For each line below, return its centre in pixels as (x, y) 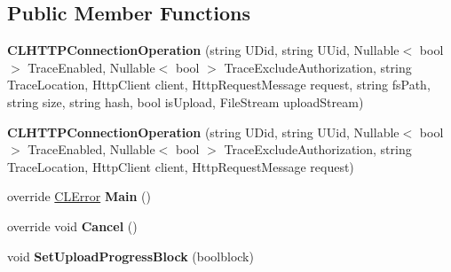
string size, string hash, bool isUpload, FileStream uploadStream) (186, 101)
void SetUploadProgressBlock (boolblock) (131, 256)
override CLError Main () (79, 196)
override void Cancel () (72, 225)
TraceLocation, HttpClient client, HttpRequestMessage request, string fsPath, (219, 85)
